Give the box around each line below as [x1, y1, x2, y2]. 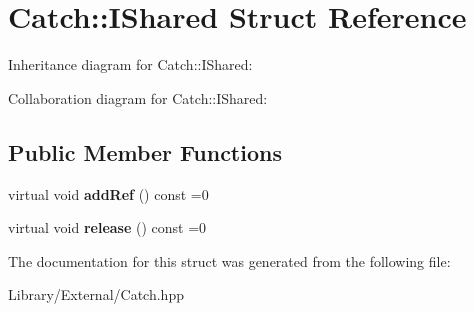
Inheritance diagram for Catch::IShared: [8, 54, 253, 75]
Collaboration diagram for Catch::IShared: [8, 87, 268, 108]
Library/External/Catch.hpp [8, 284, 184, 305]
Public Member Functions [8, 136, 282, 167]
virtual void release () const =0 [8, 217, 207, 238]
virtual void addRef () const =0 [8, 183, 209, 204]
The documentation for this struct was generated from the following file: [8, 250, 451, 271]
